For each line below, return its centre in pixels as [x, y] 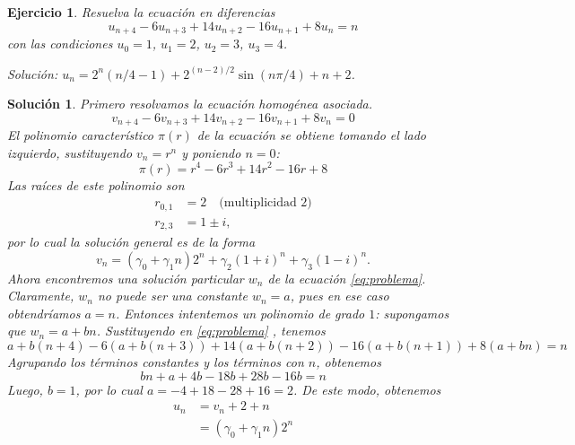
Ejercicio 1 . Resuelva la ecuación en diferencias [141, 12]
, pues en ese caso [340, 296]
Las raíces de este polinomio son [96, 184]
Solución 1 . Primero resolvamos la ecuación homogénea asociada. [190, 104]
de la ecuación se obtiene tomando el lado [311, 135]
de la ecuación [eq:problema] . [347, 278]
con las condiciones [60, 44]
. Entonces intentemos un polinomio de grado [240, 313]
